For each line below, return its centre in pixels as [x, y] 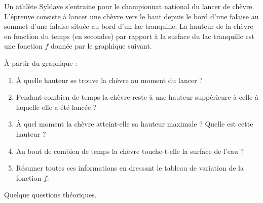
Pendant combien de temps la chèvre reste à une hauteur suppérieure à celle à [137, 97]
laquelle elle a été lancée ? [56, 107]
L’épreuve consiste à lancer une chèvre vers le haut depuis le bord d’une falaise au [131, 16]
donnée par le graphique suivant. [101, 46]
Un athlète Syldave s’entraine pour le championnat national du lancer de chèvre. [129, 6]
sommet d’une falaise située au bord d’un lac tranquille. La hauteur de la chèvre [129, 26]
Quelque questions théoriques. [50, 195]
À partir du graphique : [41, 63]
